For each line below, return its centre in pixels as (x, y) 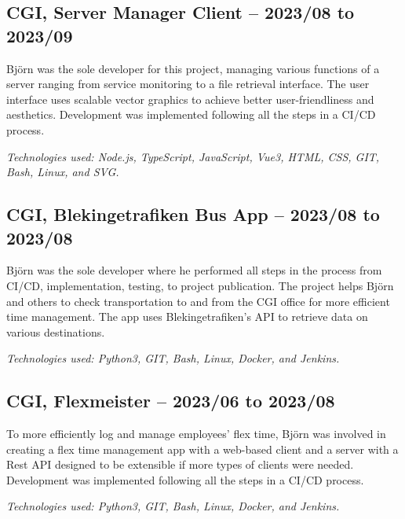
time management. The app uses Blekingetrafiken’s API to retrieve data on (187, 317)
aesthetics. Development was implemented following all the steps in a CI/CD (191, 114)
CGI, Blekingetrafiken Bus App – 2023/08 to (193, 214)
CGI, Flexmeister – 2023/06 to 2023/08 (171, 401)
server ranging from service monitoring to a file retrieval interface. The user (188, 84)
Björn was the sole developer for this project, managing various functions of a (193, 68)
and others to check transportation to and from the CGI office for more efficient (198, 301)
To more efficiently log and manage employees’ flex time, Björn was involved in (196, 434)
